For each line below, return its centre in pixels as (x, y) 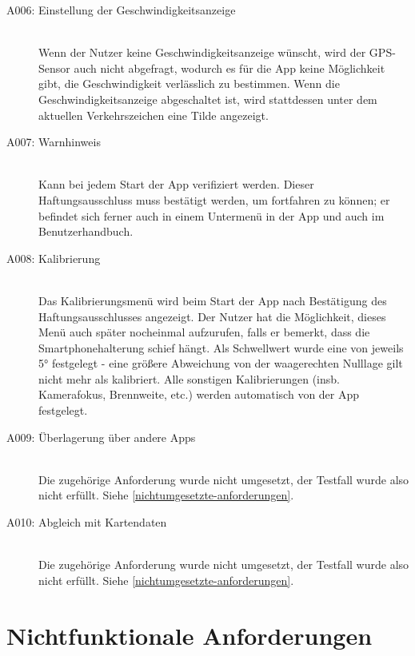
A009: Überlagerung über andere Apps (101, 437)
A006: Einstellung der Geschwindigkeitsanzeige (121, 10)
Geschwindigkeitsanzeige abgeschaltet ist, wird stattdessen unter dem (208, 99)
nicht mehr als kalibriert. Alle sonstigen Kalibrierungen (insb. (189, 378)
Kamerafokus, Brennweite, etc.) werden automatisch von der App (199, 394)
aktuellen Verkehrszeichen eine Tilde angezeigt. (154, 115)
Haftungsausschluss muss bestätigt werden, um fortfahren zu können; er (214, 199)
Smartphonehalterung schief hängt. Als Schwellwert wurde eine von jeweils (221, 347)
